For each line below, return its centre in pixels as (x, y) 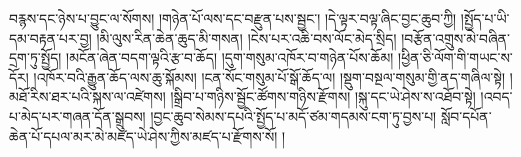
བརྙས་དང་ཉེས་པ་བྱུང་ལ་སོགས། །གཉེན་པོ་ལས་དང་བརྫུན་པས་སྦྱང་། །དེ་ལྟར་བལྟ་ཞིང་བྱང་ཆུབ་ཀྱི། (233, 18)
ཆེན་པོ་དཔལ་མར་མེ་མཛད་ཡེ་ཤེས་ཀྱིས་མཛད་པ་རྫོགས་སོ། (143, 135)
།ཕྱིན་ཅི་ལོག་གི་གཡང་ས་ (455, 57)
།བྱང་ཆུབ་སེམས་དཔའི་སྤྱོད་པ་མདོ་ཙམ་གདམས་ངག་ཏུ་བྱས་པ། (293, 115)
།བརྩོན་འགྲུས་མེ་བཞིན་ (455, 37)
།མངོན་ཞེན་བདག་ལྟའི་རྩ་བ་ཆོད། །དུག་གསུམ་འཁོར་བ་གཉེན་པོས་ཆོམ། (230, 57)
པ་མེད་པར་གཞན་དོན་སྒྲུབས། (77, 115)
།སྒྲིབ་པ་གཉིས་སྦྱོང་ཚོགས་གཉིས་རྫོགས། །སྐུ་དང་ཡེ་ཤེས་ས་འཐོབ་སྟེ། (323, 96)
